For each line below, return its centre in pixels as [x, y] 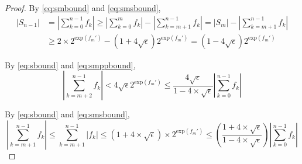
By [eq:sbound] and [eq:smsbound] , [67, 114]
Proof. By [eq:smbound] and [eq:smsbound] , [83, 8]
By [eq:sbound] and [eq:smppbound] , [70, 64]
